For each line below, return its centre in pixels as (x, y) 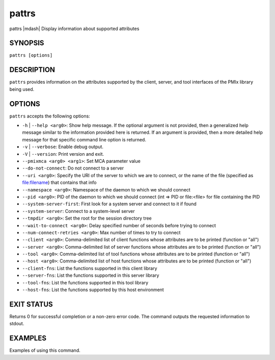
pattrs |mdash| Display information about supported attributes (74, 29)
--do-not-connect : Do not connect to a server (73, 168)
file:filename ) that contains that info (59, 183)
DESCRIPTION (32, 70)
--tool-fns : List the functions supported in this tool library (85, 282)
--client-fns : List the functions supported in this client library (90, 268)
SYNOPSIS (27, 43)
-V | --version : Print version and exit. (63, 154)
